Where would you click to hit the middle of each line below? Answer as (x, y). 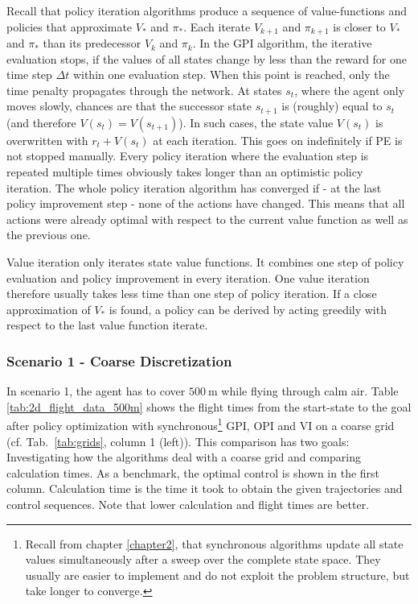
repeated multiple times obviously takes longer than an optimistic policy (185, 172)
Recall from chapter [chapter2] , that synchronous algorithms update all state (214, 543)
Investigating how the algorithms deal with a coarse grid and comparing (184, 457)
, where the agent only (350, 90)
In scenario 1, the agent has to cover (96, 391)
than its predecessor (92, 43)
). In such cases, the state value (256, 122)
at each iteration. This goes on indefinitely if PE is (278, 140)
